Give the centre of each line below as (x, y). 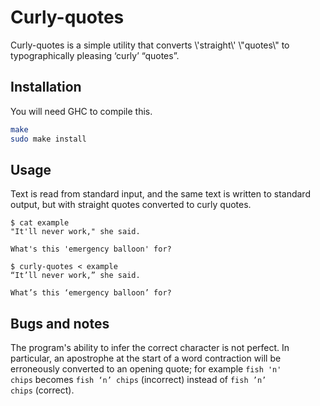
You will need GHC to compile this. (81, 111)
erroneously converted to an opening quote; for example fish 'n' (146, 369)
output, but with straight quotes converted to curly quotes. (131, 205)
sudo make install (48, 139)
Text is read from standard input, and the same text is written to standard (160, 194)
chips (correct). (42, 390)
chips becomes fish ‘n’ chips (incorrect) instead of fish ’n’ (138, 380)
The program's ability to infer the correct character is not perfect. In (150, 348)
